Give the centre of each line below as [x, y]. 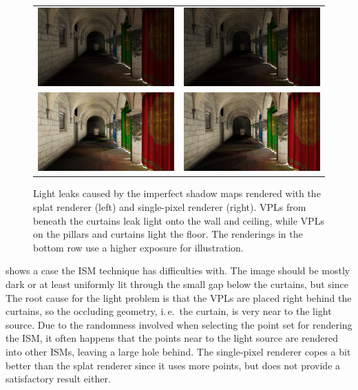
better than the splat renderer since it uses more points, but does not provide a [173, 365]
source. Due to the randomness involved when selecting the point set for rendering [179, 324]
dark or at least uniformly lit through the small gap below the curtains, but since [177, 284]
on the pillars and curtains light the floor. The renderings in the [168, 234]
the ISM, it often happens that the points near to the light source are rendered [172, 338]
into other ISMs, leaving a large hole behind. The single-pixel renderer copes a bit [178, 351]
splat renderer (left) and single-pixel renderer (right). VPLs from [170, 207]
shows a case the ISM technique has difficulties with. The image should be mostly [178, 270]
